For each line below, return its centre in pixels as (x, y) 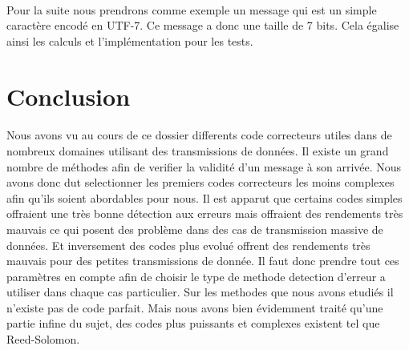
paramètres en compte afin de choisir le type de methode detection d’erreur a (196, 276)
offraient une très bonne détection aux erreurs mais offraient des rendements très (205, 213)
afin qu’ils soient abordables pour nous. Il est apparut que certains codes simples (204, 197)
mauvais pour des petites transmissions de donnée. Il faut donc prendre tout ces (203, 261)
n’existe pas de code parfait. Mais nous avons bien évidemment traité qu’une (195, 307)
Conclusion (69, 96)
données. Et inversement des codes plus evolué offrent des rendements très (188, 245)
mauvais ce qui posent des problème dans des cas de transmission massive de (195, 229)
